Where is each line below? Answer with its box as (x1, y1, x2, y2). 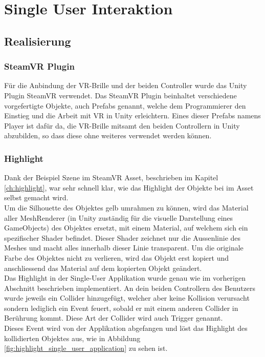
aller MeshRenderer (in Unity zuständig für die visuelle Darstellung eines (4, 212, 233, 223)
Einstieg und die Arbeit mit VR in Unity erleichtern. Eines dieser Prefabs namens (4, 110, 261, 121)
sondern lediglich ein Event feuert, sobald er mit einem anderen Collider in (4, 302, 238, 313)
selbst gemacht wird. (4, 192, 69, 203)
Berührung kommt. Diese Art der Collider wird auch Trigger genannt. (4, 312, 223, 323)
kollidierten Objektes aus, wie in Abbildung (4, 332, 141, 343)
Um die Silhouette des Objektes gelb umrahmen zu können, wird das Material (4, 202, 249, 213)
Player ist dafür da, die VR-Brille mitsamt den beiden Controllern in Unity (4, 120, 240, 131)
